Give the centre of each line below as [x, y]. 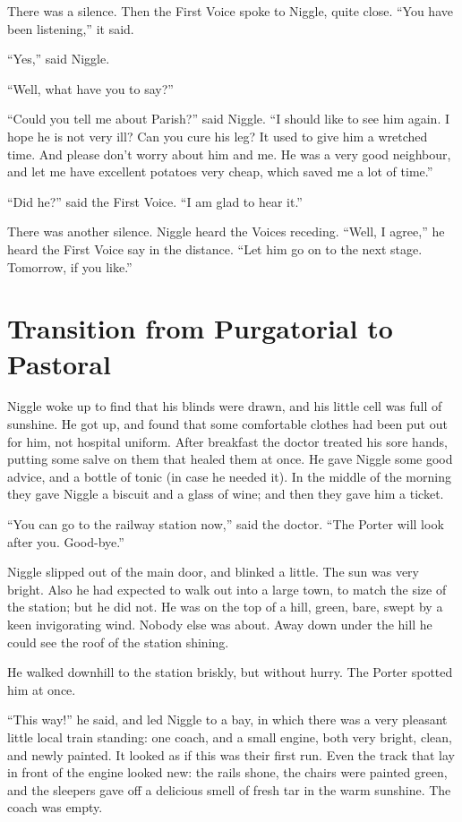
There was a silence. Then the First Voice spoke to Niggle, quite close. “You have [230, 11]
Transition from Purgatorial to [200, 328]
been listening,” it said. [71, 28]
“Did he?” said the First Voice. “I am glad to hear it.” [155, 201]
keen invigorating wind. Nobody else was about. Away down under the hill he [220, 624]
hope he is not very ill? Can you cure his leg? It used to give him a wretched [218, 136]
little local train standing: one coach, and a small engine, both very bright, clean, [230, 736]
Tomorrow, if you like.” [70, 266]
